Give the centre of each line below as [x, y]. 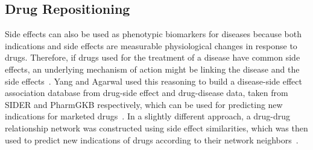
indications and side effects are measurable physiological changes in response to [151, 45]
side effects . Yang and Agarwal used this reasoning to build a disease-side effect [153, 81]
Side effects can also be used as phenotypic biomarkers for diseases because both [153, 34]
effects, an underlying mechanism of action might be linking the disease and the [152, 69]
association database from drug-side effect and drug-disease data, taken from [147, 93]
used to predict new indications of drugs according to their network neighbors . [152, 139]
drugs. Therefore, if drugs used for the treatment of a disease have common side [153, 57]
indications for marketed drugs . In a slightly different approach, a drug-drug [148, 116]
